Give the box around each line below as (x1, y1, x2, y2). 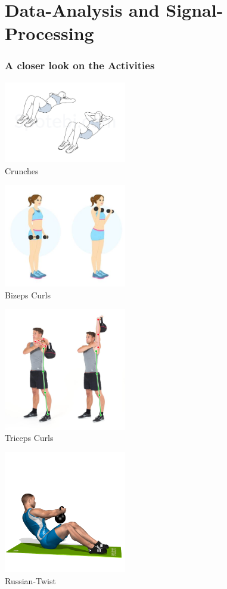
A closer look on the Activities (5, 58, 155, 73)
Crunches (5, 164, 39, 177)
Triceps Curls (5, 431, 54, 444)
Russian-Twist (5, 575, 56, 587)
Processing (5, 21, 94, 45)
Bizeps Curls (5, 288, 51, 301)
